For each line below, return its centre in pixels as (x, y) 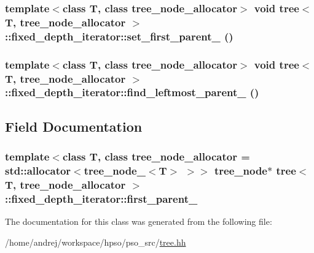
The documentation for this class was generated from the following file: (139, 221)
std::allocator (38, 170)
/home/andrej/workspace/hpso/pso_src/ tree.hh (96, 242)
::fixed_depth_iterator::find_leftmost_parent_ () (132, 92)
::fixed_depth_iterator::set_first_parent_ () (119, 36)
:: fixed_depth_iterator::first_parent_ (101, 198)
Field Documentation (74, 126)
